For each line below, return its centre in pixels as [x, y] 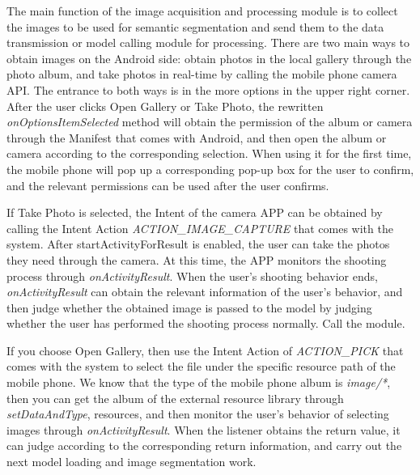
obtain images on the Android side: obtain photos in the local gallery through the [209, 58]
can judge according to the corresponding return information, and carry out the [204, 445]
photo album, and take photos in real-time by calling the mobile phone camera [202, 74]
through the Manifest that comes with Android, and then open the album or [197, 137]
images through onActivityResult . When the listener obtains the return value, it [204, 429]
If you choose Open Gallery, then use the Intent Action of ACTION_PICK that [205, 350]
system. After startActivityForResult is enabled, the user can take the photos [198, 244]
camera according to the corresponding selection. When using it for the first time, [209, 153]
